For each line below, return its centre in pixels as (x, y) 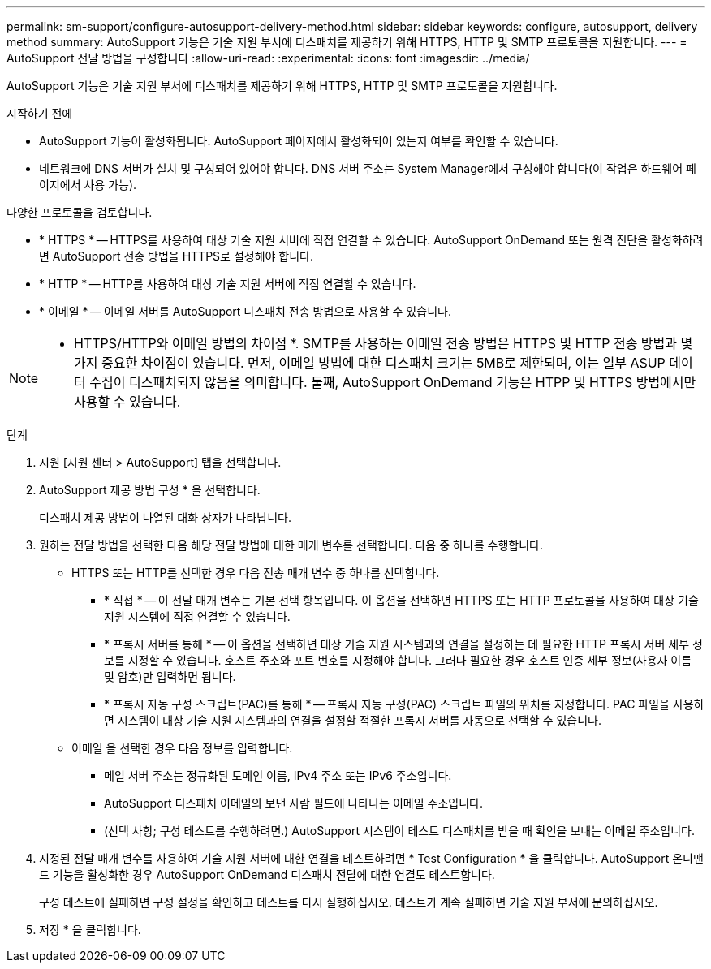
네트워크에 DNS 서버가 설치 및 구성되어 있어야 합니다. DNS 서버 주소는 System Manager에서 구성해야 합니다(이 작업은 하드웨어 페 (368, 168)
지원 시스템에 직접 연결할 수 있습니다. (197, 616)
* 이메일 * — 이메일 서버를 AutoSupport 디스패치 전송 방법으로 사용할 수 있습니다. (245, 311)
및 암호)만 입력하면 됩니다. (170, 676)
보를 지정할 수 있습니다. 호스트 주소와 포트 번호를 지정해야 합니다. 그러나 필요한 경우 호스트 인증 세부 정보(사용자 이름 (398, 660)
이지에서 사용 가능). (88, 185)
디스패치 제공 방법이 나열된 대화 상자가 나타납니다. (166, 517)
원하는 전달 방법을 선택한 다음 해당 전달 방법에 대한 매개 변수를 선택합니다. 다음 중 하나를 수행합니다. (291, 545)
